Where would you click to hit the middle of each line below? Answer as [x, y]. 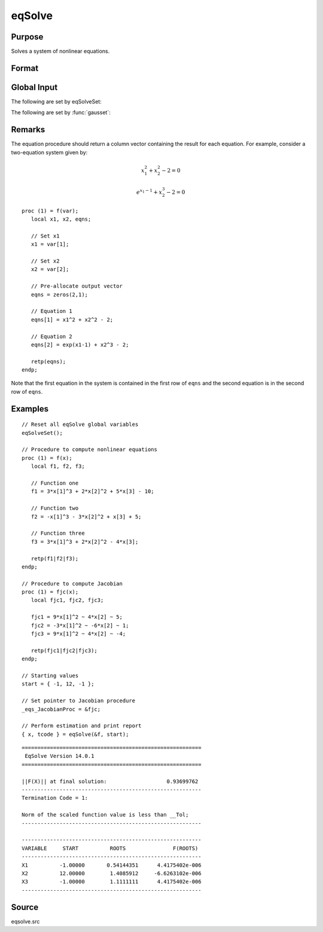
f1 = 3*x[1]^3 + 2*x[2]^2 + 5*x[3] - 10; [93, 491]
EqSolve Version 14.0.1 [60, 756]
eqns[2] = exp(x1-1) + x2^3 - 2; [80, 345]
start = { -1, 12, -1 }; [58, 684]
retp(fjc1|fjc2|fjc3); [64, 650]
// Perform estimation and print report [82, 726]
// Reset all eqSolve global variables [80, 424]
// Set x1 [45, 236]
